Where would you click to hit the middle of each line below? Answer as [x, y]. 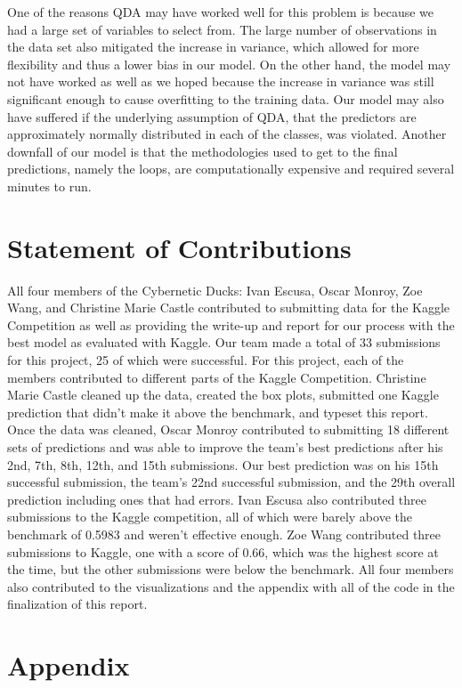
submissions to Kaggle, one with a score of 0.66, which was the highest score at [223, 551]
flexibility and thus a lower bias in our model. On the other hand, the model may [229, 64]
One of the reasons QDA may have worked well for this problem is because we [220, 12]
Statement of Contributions [179, 247]
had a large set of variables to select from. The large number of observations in [222, 29]
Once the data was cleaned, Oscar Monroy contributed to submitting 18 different [228, 429]
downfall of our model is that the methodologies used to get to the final [203, 151]
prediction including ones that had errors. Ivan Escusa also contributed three [217, 499]
